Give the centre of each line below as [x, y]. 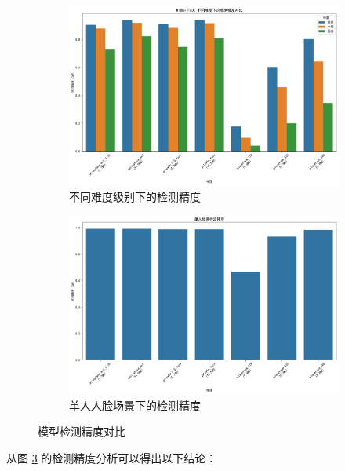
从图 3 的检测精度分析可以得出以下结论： [112, 457]
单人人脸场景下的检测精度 [135, 405]
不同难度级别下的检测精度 [135, 196]
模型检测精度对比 [82, 431]
